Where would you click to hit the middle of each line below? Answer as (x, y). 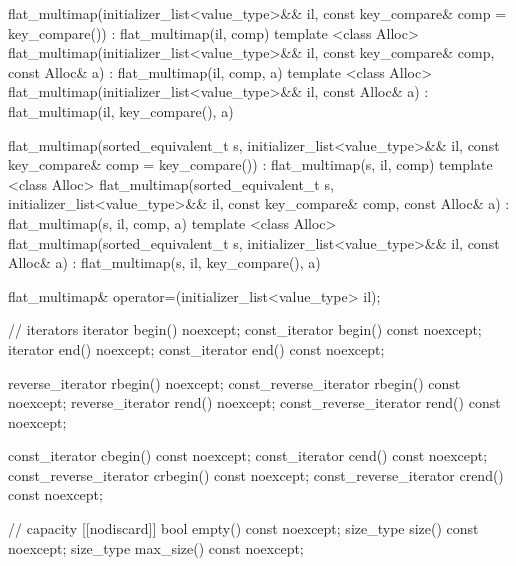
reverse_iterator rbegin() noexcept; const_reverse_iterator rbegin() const (234, 382)
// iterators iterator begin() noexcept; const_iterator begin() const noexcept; (245, 329)
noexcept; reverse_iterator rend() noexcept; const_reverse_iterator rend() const (254, 402)
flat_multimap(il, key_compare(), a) (121, 110)
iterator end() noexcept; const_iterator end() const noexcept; (196, 348)
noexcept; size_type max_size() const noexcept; (156, 547)
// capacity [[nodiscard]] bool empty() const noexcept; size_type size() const (243, 528)
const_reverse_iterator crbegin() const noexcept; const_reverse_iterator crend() (256, 474)
